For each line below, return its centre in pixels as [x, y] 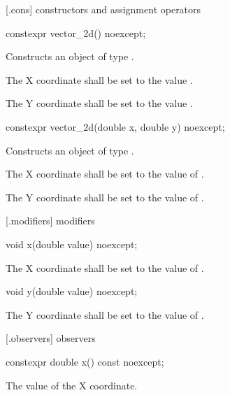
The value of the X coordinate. [72, 385]
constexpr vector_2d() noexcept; [76, 33]
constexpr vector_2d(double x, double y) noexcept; [115, 126]
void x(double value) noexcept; [72, 244]
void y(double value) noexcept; [72, 291]
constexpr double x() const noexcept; [85, 361]
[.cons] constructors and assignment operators [103, 9]
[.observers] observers [51, 338]
